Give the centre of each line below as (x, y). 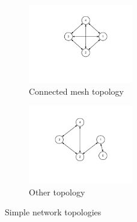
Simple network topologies (53, 212)
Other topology (57, 192)
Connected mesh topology (76, 91)
